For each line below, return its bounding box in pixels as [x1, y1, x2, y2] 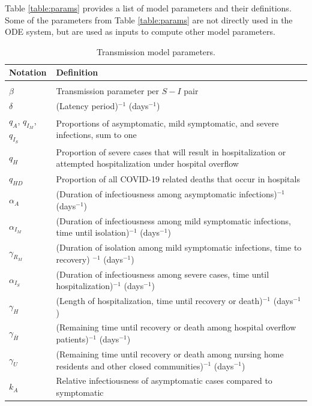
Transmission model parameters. [97, 45, 215, 58]
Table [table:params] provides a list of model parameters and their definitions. [5, 2, 292, 14]
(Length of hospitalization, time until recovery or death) [56, 294, 263, 307]
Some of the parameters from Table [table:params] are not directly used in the [5, 13, 293, 26]
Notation [9, 66, 47, 79]
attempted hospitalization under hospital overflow [56, 157, 239, 170]
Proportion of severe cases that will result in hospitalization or [56, 145, 286, 158]
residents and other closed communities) [56, 359, 203, 372]
